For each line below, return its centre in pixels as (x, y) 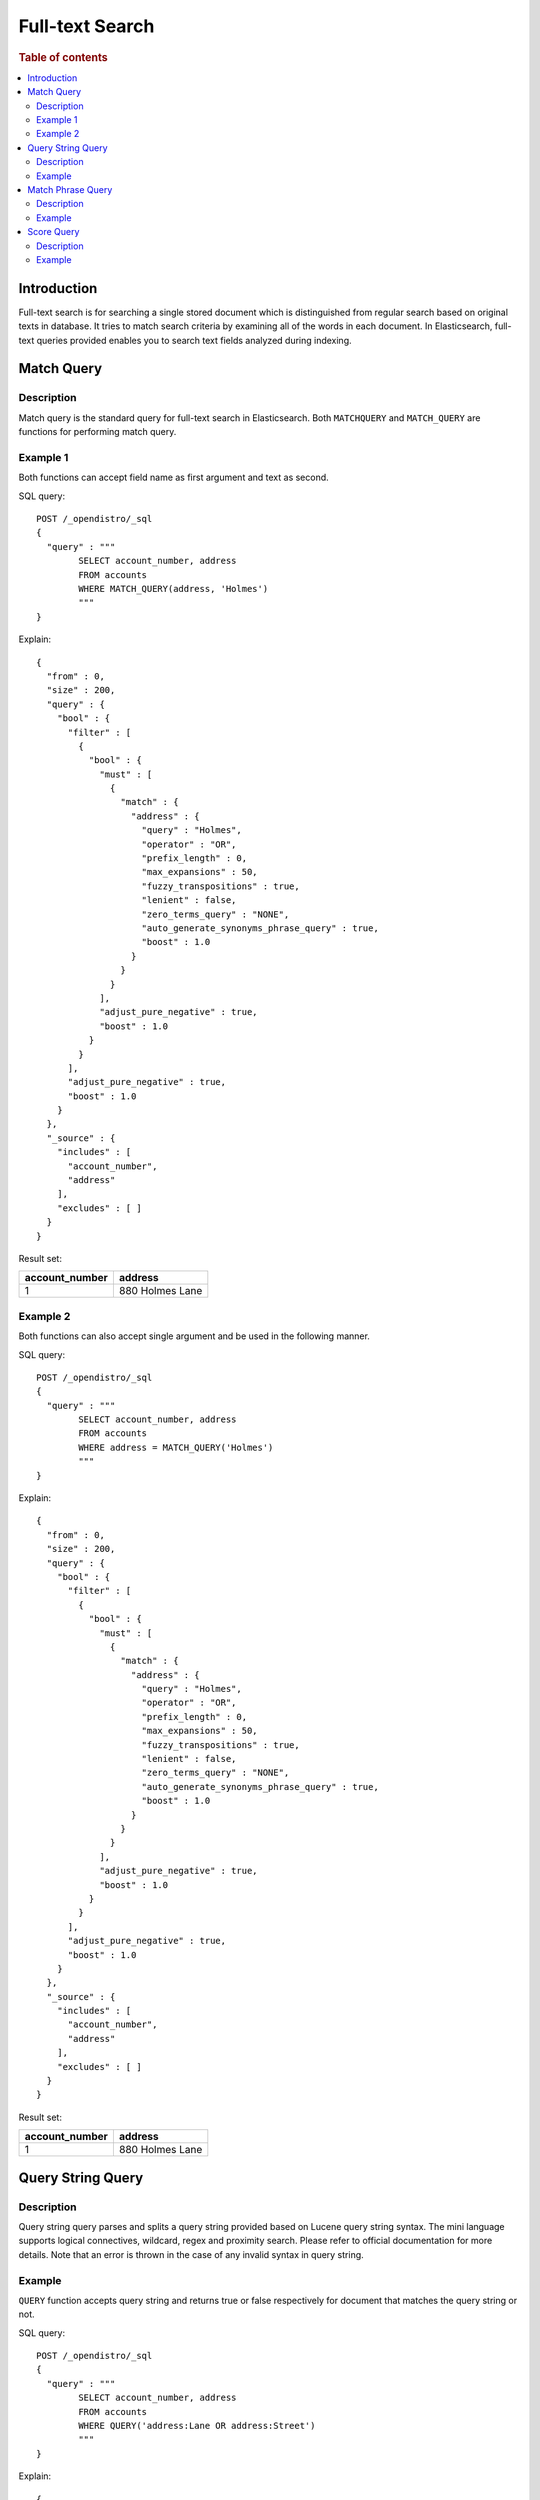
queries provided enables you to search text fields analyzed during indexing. (194, 340)
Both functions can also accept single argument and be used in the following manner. (194, 1336)
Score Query (53, 232)
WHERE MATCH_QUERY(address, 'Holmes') (173, 588)
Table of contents (63, 57)
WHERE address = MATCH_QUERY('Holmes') (176, 1447)
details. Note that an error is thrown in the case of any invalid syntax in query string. (191, 2254)
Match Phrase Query (70, 189)
